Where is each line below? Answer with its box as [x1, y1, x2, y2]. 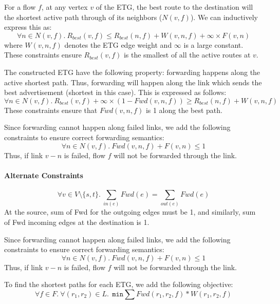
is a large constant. [183, 39, 244, 50]
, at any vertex [41, 2, 88, 12]
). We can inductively [190, 11, 258, 22]
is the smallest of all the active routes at [123, 49, 251, 60]
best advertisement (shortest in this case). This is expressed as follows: [4, 87, 227, 98]
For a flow [4, 2, 36, 12]
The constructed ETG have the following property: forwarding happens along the [4, 66, 260, 77]
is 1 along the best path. [145, 104, 222, 115]
